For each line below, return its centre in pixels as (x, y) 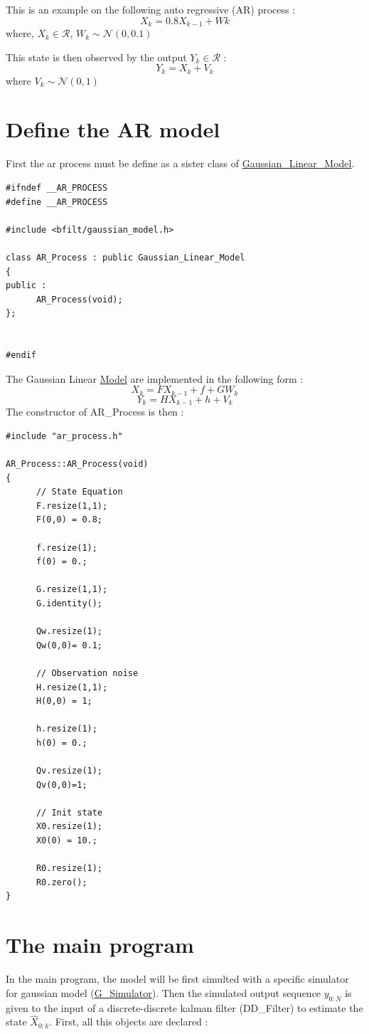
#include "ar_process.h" (64, 436)
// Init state (69, 812)
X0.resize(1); (69, 827)
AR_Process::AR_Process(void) (77, 464)
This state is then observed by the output (96, 57)
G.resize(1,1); (72, 590)
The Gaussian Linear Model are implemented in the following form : (155, 378)
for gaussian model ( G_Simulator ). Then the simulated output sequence (164, 992)
